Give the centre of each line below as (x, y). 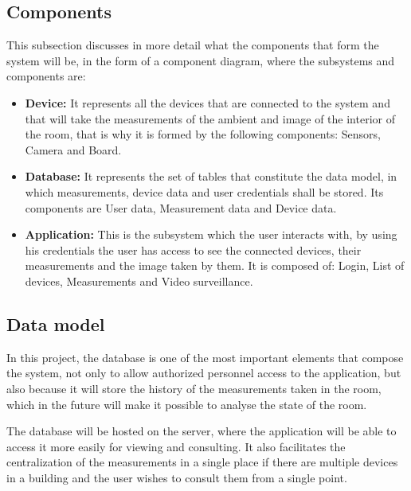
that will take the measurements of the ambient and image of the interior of (210, 118)
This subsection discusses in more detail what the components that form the (193, 45)
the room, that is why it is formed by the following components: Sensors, (203, 134)
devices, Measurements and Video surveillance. (139, 281)
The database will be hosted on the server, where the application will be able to (202, 431)
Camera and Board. (73, 149)
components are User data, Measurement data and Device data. (181, 207)
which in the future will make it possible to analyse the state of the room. (187, 404)
